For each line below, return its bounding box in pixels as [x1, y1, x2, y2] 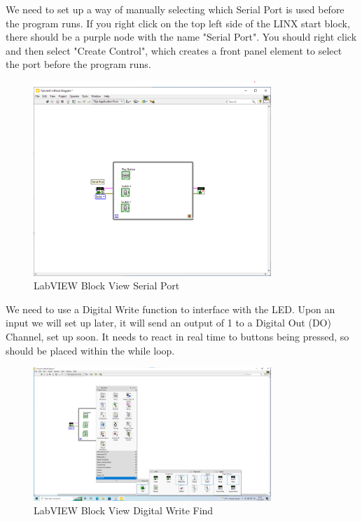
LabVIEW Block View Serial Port [34, 278, 180, 293]
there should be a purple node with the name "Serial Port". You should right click [6, 29, 357, 44]
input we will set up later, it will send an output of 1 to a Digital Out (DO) [6, 315, 331, 330]
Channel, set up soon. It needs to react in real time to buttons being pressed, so [6, 329, 349, 343]
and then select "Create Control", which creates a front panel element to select [6, 43, 342, 57]
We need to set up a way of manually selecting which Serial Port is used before [6, 2, 344, 16]
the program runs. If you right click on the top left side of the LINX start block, [6, 15, 350, 30]
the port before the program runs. [6, 57, 151, 71]
